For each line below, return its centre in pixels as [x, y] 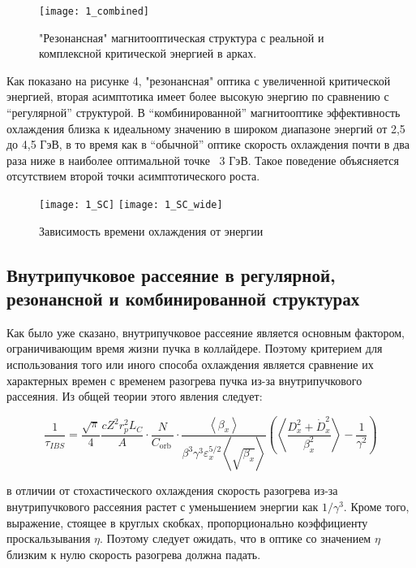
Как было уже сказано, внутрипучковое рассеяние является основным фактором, [206, 332]
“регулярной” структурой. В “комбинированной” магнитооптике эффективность [204, 113]
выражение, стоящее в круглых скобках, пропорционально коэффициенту [187, 522]
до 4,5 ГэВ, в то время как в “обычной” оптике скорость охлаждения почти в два [208, 144]
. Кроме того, [376, 507]
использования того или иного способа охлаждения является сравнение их [190, 364]
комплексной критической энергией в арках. [148, 53]
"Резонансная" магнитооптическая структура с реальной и [182, 37]
